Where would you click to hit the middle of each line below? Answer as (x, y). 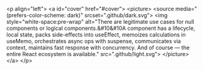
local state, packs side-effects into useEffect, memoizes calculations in (96, 35)
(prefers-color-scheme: (36, 15)
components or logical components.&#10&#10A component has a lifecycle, (101, 28)
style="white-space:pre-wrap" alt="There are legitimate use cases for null (100, 22)
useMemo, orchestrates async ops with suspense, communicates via (94, 41)
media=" (186, 9)
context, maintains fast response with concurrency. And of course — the (98, 47)
